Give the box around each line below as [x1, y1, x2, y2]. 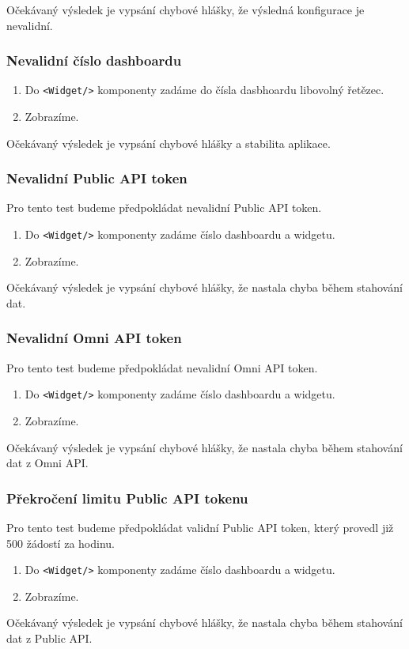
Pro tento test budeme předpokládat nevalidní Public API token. [6, 199, 322, 216]
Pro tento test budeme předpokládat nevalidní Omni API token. [6, 359, 318, 375]
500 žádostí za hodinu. [6, 534, 115, 551]
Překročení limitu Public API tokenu [6, 488, 248, 508]
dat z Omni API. [6, 455, 89, 471]
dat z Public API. [6, 630, 93, 646]
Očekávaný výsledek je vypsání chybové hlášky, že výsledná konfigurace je [6, 2, 365, 17]
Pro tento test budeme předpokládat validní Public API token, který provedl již [6, 519, 394, 535]
